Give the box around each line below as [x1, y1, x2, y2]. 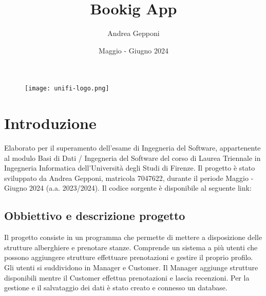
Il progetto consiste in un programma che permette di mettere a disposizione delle [4, 232, 262, 243]
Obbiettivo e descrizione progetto [4, 208, 185, 224]
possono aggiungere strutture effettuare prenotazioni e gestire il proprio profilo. [4, 252, 253, 263]
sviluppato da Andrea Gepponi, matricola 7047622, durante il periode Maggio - [4, 172, 254, 183]
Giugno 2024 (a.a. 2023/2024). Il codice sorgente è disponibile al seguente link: [4, 182, 252, 193]
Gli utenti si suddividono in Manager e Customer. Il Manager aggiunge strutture [4, 262, 258, 273]
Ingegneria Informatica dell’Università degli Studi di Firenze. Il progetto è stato [4, 162, 255, 173]
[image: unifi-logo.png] [25, 85, 109, 92]
